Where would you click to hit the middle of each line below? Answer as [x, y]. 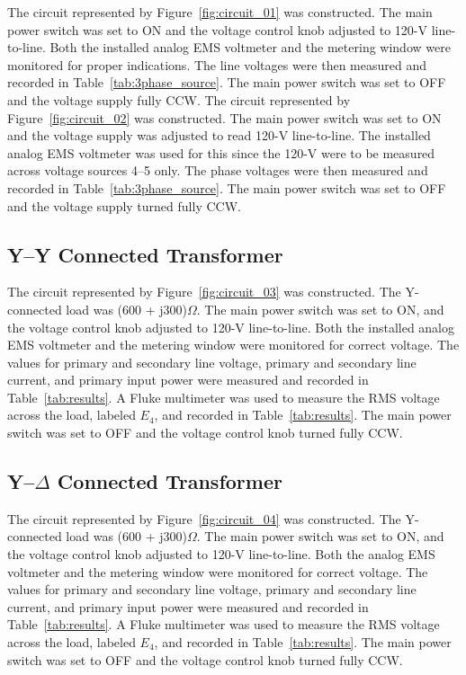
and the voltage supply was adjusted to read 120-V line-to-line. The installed [219, 135]
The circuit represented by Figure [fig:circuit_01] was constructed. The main [220, 12]
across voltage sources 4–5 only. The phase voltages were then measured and [218, 170]
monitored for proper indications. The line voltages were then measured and [217, 64]
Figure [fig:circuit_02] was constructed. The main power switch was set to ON [224, 117]
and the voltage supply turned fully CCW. [124, 205]
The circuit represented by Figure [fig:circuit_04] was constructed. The [204, 518]
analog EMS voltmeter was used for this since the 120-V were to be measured [221, 152]
